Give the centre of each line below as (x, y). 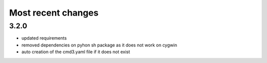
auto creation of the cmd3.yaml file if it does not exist (76, 52)
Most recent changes (54, 13)
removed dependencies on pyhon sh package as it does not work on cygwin (99, 45)
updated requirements (44, 38)
